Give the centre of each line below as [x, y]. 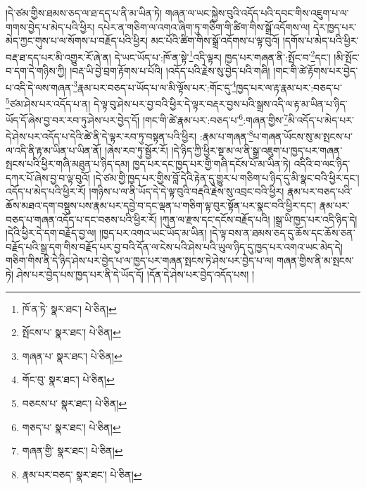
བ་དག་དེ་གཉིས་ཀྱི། [36, 71]
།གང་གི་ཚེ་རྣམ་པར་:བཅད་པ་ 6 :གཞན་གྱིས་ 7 [215, 119]
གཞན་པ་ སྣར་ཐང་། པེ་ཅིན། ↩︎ [72, 355]
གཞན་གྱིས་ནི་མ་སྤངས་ [315, 260]
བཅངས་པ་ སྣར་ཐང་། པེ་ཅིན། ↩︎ [75, 403]
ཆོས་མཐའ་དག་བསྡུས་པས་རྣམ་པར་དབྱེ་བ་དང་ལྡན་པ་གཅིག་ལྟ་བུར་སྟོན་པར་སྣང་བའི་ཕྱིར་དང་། [161, 205]
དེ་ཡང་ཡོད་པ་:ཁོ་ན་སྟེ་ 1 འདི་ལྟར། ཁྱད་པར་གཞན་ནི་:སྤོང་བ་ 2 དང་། [222, 56]
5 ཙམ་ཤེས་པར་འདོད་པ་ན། [48, 102]
